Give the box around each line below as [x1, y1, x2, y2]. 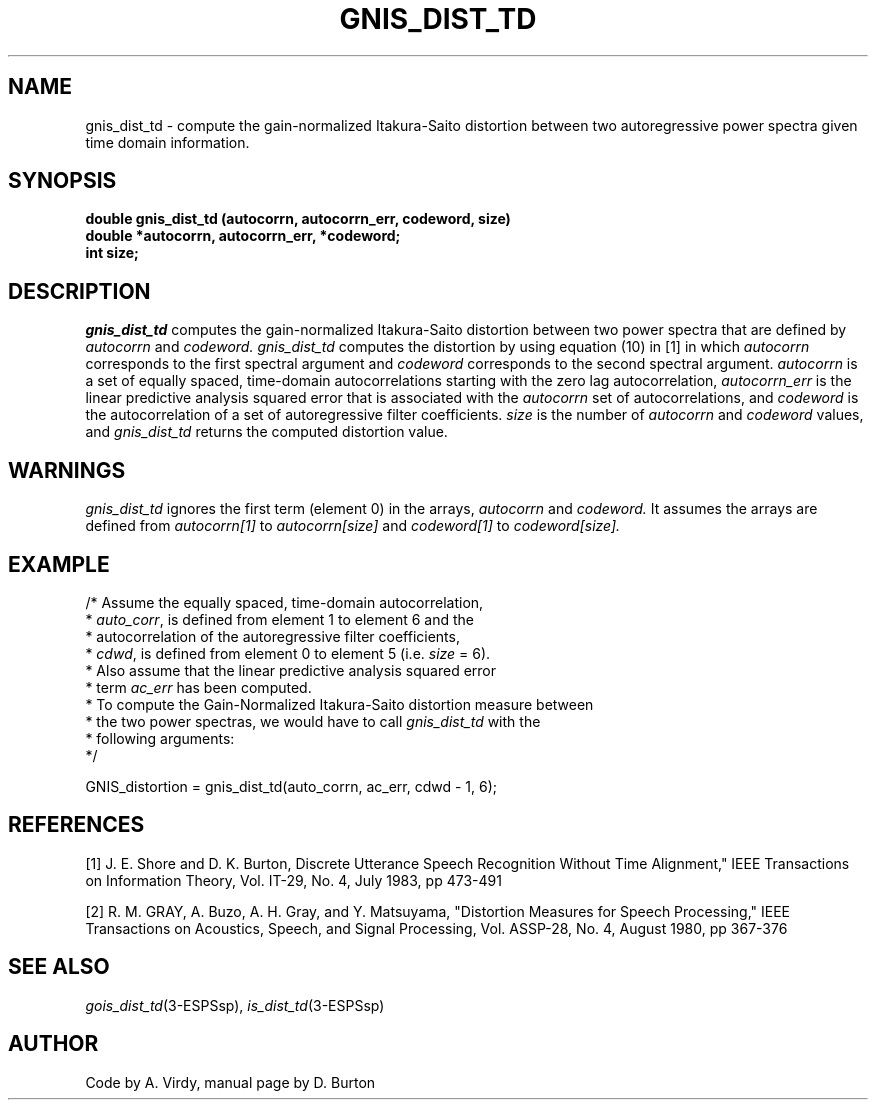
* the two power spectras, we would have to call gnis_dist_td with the [85, 712, 541, 730]
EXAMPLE [8, 551, 110, 577]
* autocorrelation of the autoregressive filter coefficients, [85, 627, 460, 645]
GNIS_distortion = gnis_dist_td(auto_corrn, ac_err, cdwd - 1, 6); [85, 777, 498, 795]
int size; [85, 244, 139, 262]
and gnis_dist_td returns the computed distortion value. [85, 423, 448, 441]
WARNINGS [8, 457, 126, 483]
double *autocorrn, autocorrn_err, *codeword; [85, 227, 401, 245]
